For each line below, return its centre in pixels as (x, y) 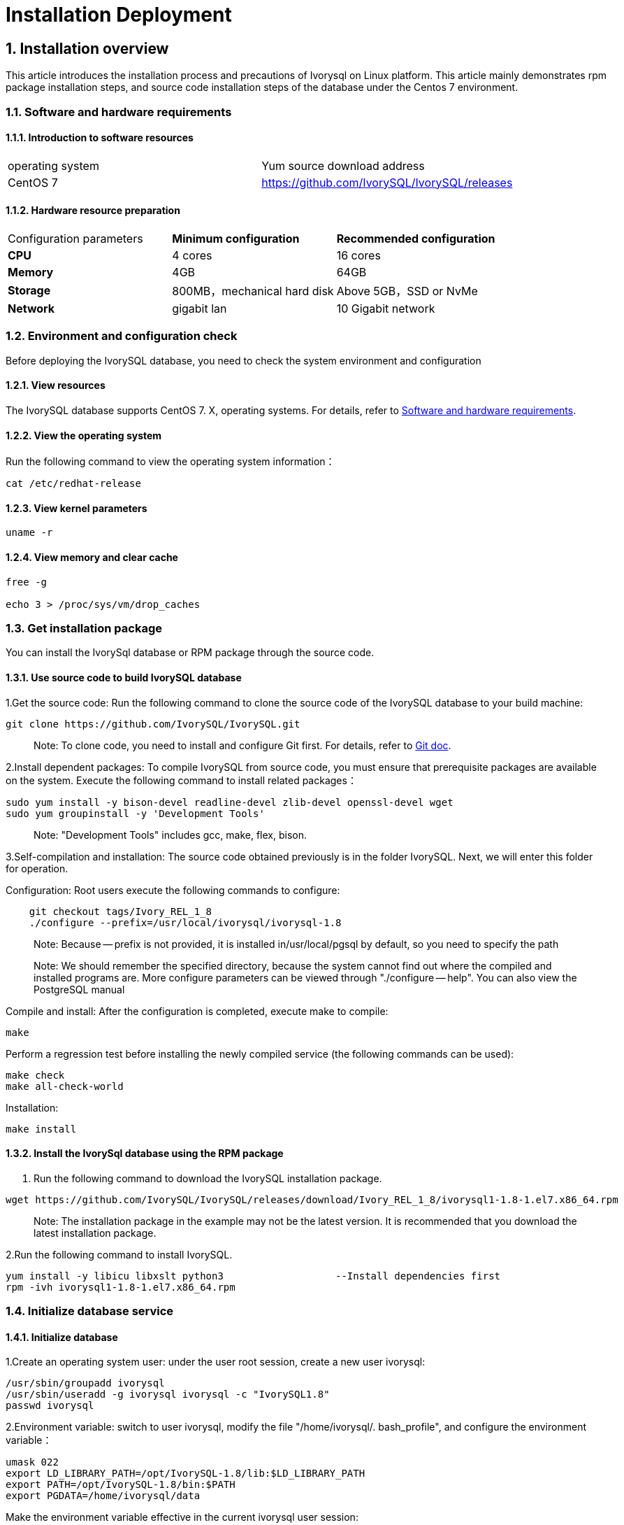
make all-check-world (65, 1086)
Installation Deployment (119, 15)
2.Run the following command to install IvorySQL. (119, 1254)
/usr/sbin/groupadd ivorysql (85, 1383)
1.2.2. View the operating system (84, 435)
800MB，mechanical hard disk (253, 291)
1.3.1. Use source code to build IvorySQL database (124, 677)
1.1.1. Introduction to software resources (100, 138)
